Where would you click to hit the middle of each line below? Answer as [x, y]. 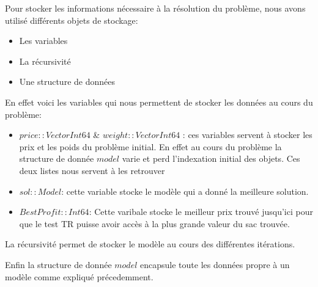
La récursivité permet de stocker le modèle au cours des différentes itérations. [150, 244]
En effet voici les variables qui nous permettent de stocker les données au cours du [159, 102]
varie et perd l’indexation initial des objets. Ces [211, 158]
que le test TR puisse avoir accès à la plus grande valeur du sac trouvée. [154, 223]
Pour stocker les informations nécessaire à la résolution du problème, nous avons [155, 8]
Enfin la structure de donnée [58, 264]
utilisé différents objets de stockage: [72, 20]
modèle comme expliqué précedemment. [79, 276]
